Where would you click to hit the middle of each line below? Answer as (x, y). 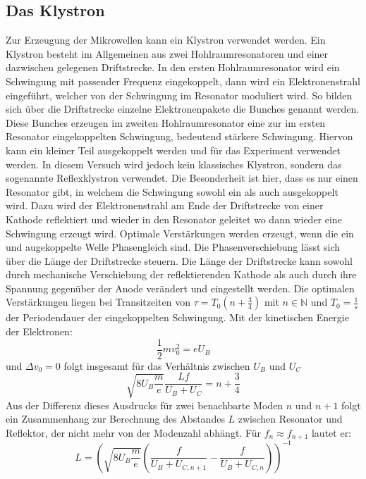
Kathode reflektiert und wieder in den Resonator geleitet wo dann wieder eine (174, 219)
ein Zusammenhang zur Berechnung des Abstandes (115, 419)
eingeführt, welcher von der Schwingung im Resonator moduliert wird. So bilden (179, 95)
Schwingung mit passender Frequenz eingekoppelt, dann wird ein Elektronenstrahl (183, 81)
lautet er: (331, 432)
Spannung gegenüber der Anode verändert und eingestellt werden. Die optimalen (180, 288)
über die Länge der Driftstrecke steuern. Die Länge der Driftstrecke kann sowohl (179, 260)
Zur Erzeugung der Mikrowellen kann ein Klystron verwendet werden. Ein (166, 40)
